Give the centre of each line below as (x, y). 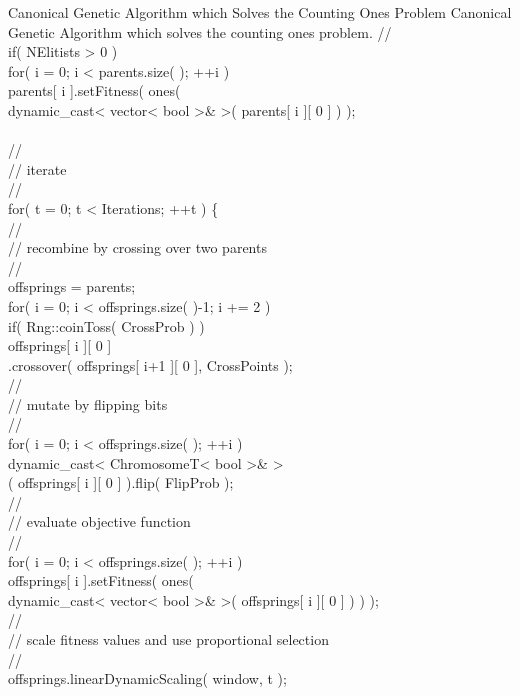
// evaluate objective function (99, 521)
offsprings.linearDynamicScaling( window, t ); (147, 678)
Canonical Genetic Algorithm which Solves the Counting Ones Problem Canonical (260, 12)
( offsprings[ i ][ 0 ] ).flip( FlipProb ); (121, 482)
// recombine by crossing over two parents (137, 247)
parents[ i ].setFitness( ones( (94, 90)
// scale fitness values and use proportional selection (168, 639)
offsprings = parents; (72, 286)
